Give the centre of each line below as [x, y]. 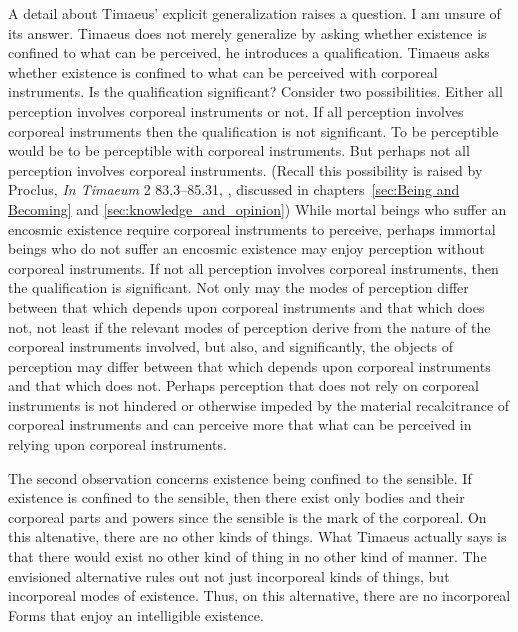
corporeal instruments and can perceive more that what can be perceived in [240, 424]
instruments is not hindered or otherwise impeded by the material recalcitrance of [259, 404]
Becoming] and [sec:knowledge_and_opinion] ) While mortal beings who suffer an [257, 208]
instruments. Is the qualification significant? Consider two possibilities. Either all [255, 91]
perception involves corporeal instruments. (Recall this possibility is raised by [245, 169]
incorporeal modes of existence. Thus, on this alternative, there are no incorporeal [259, 595]
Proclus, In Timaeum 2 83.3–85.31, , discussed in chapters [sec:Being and [234, 189]
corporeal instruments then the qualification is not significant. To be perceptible [253, 130]
